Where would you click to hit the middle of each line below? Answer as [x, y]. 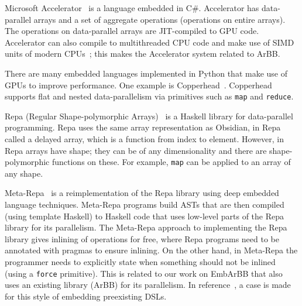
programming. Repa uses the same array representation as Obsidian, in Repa [143, 127]
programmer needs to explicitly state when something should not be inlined [140, 262]
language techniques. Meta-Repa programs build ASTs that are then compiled [145, 204]
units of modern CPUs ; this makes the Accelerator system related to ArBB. [143, 54]
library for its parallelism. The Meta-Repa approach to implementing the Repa [146, 227]
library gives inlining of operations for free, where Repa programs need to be [142, 238]
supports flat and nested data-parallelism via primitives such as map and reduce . [149, 96]
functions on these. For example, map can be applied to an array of [171, 162]
